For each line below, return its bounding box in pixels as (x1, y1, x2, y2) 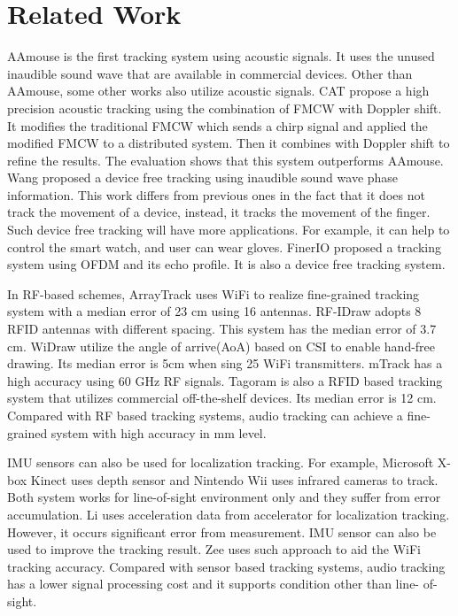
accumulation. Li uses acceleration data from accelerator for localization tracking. (7, 504, 450, 523)
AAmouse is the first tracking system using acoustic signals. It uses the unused (7, 47, 435, 65)
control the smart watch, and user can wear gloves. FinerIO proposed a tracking (7, 237, 441, 256)
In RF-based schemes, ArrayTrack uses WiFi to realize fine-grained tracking (7, 284, 420, 303)
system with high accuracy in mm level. (50, 423, 267, 442)
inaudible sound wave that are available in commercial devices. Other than (7, 64, 413, 82)
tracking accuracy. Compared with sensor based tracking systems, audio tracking (7, 557, 446, 575)
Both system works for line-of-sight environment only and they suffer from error (7, 488, 441, 506)
